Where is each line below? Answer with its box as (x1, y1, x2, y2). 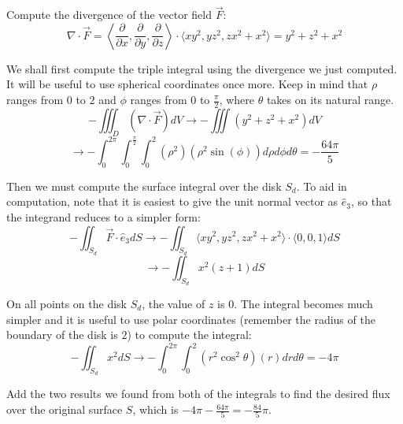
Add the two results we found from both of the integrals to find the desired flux (6, 385, 390, 402)
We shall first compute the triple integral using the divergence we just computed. (6, 60, 397, 76)
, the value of (142, 295, 205, 311)
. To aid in (296, 177, 347, 194)
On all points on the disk (6, 295, 128, 311)
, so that (351, 193, 392, 210)
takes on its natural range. (266, 91, 394, 107)
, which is (132, 401, 179, 418)
